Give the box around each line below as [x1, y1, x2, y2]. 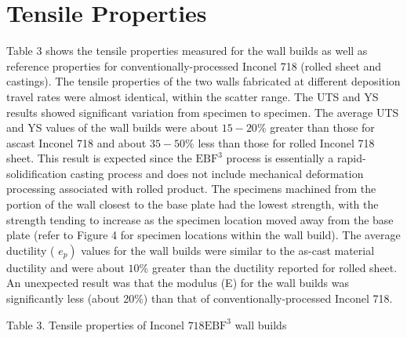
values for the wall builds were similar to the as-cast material [81, 242, 375, 258]
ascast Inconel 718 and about [6, 134, 147, 151]
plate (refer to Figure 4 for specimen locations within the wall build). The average [6, 227, 401, 243]
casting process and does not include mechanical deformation [70, 165, 364, 181]
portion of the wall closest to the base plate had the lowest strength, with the [6, 196, 379, 213]
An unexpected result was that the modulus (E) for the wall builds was [6, 274, 349, 291]
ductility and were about [6, 259, 125, 275]
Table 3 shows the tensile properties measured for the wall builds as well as [6, 42, 368, 59]
